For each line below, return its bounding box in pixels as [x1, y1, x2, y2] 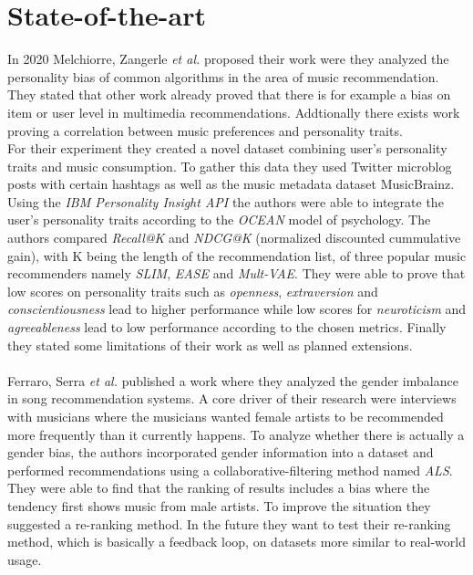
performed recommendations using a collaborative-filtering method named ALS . [7, 460, 453, 479]
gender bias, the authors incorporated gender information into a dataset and [7, 443, 434, 462]
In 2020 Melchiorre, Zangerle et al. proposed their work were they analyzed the [7, 49, 449, 68]
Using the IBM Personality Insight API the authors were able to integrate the [7, 192, 444, 211]
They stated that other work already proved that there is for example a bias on [7, 85, 451, 104]
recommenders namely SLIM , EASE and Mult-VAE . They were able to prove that [7, 264, 466, 283]
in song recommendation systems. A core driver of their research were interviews [7, 389, 457, 408]
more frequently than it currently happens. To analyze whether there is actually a [7, 424, 465, 444]
